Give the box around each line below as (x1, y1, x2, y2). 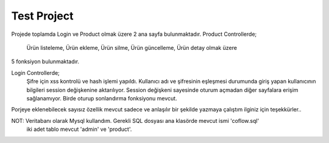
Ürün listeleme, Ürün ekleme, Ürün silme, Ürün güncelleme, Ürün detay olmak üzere (26, 44, 238, 51)
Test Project (11, 9, 74, 23)
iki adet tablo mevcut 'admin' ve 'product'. (26, 125, 132, 133)
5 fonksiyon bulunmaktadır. (11, 58, 79, 65)
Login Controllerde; (11, 69, 60, 76)
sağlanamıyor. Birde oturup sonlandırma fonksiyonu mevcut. (26, 94, 177, 102)
